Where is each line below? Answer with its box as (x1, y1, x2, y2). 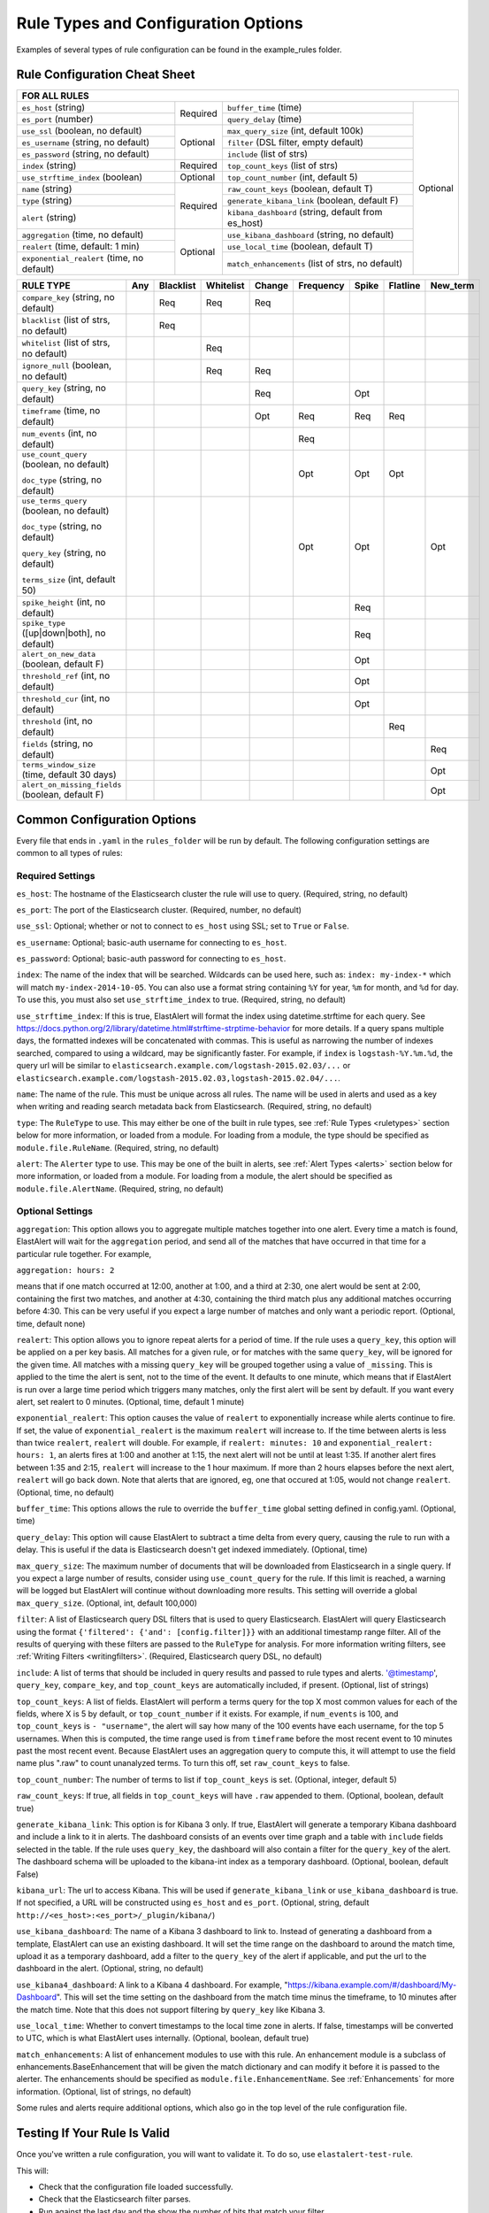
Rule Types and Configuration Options (16, 13, 304, 33)
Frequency (298, 280, 345, 292)
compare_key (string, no (21, 291, 115, 304)
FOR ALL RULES (21, 89, 90, 102)
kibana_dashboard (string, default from (226, 206, 383, 219)
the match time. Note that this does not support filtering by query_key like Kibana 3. (16, 2004, 325, 2015)
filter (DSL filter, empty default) (226, 136, 364, 149)
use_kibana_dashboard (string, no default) (226, 228, 394, 241)
